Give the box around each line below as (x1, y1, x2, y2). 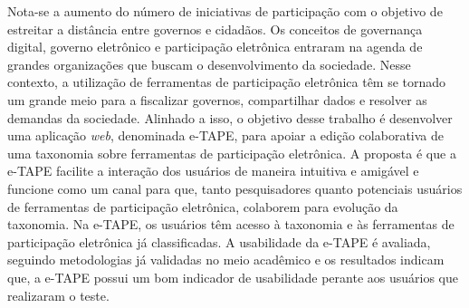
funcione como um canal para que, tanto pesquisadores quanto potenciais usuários (7, 178, 463, 197)
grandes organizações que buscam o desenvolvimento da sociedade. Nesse (7, 54, 411, 73)
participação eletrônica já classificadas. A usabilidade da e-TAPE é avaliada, (7, 232, 431, 251)
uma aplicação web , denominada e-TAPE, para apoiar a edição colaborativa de (7, 126, 444, 145)
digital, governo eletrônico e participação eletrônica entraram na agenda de (7, 37, 423, 56)
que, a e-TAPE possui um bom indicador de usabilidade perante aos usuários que (7, 267, 458, 286)
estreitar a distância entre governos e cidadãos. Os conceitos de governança (7, 19, 423, 38)
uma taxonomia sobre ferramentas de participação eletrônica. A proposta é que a (7, 143, 456, 162)
